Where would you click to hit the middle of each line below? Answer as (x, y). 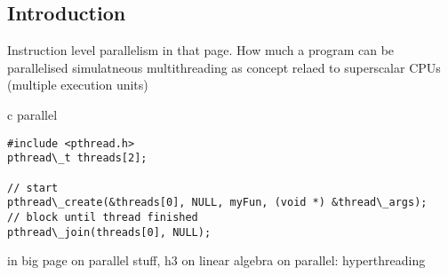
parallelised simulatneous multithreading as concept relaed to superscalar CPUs (224, 67)
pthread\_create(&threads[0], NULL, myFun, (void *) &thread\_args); (217, 203)
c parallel (32, 114)
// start (33, 188)
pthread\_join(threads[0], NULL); (109, 232)
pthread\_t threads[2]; (77, 158)
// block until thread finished (103, 217)
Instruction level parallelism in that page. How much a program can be (201, 50)
